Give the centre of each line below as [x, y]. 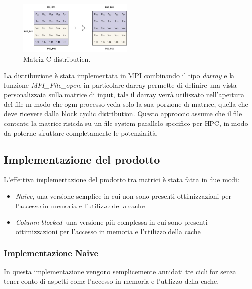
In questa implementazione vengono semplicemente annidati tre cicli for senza [120, 271]
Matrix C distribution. [57, 59]
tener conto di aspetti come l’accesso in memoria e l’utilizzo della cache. [112, 281]
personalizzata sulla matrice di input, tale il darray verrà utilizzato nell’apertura [124, 94]
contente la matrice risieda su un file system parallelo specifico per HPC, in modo [126, 123]
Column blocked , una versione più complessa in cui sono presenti [111, 222]
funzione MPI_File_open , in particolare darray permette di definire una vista [120, 85]
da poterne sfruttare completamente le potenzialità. [81, 133]
